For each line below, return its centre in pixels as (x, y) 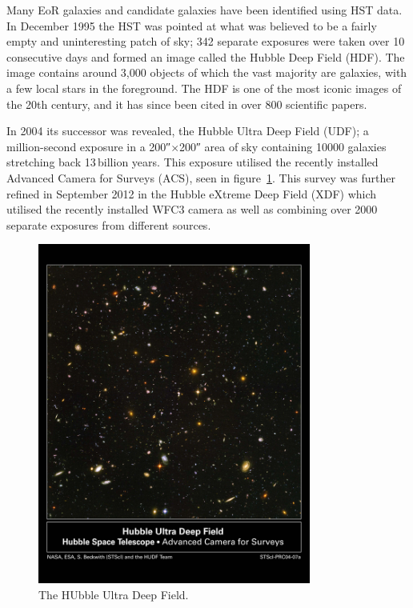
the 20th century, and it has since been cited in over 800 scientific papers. (187, 104)
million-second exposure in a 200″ (89, 146)
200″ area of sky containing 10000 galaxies (283, 146)
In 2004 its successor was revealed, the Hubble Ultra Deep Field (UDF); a (188, 131)
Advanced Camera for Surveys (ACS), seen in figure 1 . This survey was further (201, 177)
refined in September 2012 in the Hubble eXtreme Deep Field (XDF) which (192, 193)
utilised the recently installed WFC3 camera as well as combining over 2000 (192, 209)
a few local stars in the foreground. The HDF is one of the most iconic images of (204, 88)
